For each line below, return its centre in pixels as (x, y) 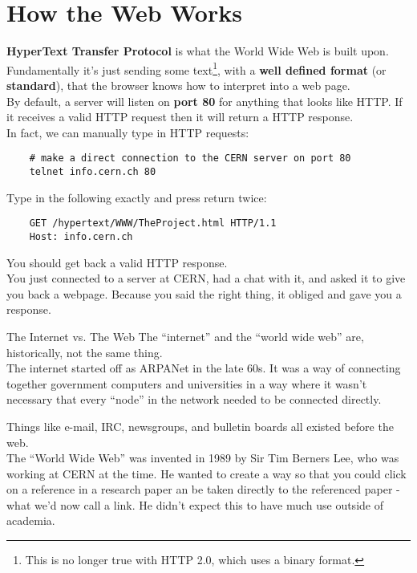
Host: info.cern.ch (81, 236)
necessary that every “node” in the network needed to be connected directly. (194, 399)
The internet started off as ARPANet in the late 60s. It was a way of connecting (204, 368)
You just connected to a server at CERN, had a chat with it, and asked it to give (206, 278)
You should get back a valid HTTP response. (117, 262)
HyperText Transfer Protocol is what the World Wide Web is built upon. (198, 51)
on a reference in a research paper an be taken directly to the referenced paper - (203, 489)
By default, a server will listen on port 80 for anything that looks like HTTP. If (204, 101)
